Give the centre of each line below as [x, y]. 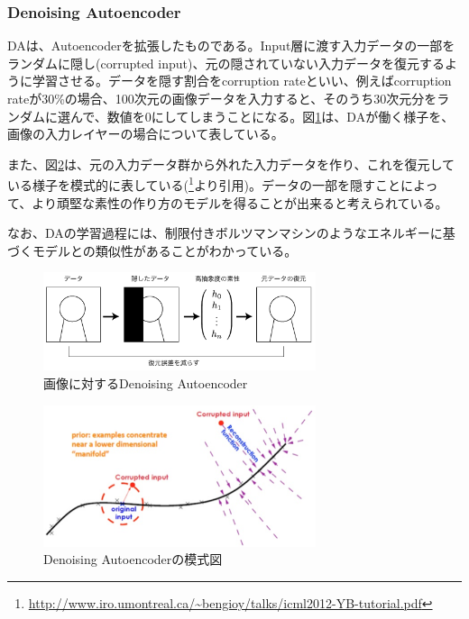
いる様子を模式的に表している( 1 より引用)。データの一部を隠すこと [204, 184]
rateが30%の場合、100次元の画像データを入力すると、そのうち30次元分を [222, 98]
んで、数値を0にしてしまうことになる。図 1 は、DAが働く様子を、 [262, 116]
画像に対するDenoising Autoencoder [146, 383]
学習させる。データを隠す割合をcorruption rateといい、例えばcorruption [242, 81]
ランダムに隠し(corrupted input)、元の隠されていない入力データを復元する [226, 63]
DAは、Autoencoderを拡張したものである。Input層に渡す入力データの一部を [231, 46]
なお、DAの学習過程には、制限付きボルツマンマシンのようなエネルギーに [225, 233]
